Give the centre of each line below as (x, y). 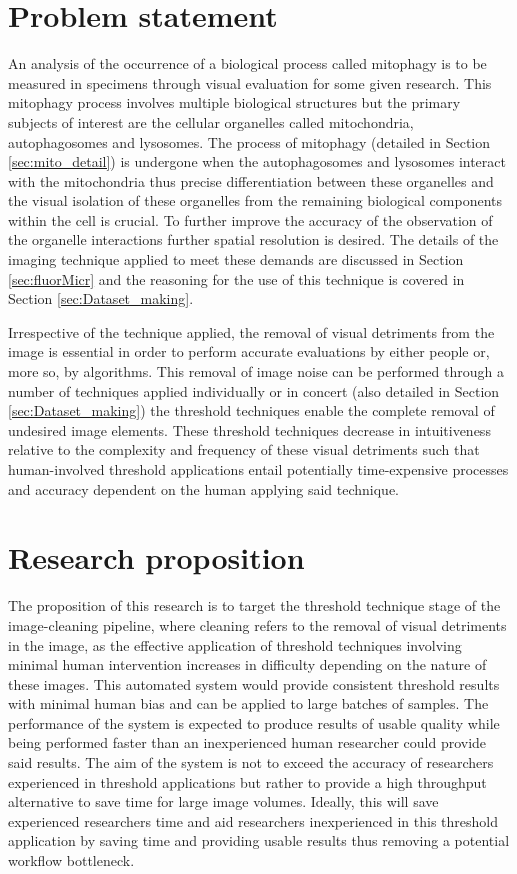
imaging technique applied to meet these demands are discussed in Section (236, 259)
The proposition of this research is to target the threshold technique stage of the (254, 605)
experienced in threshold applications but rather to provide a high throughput (247, 781)
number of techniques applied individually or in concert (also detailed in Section (254, 390)
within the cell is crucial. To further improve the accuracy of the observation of (250, 219)
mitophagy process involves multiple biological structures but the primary (234, 102)
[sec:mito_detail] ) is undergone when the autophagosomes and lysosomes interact (257, 161)
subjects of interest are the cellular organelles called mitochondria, (211, 121)
